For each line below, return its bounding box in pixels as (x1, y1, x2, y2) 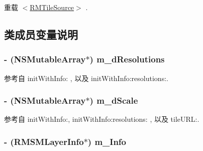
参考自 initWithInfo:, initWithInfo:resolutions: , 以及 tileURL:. (4, 114, 199, 124)
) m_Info (87, 135, 127, 147)
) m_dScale (89, 94, 138, 107)
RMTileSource (30, 2, 74, 12)
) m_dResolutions (89, 53, 165, 65)
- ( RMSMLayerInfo (4, 135, 84, 147)
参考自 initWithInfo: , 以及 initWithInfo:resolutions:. (4, 72, 168, 83)
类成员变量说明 (4, 26, 78, 42)
